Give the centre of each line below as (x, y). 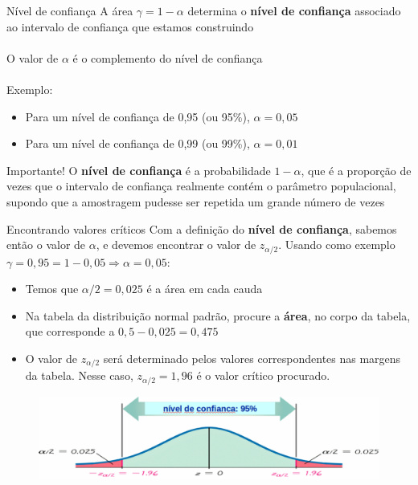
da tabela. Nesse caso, (79, 375)
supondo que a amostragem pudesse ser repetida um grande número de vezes (196, 201)
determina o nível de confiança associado (294, 10)
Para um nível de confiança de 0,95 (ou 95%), (137, 116)
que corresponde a (70, 331)
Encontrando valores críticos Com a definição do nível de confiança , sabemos (202, 228)
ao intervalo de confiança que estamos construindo (130, 26)
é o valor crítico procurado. (263, 375)
